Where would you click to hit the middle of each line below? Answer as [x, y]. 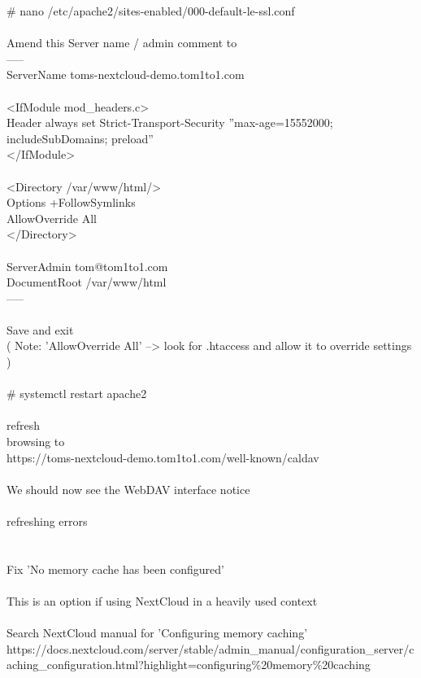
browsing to [36, 442]
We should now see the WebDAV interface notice [128, 489]
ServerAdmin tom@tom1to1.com [87, 266]
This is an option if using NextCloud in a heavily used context [162, 600]
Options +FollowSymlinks [71, 202]
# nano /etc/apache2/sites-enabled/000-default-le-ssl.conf [151, 11]
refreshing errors [47, 521]
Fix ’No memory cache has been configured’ [115, 569]
